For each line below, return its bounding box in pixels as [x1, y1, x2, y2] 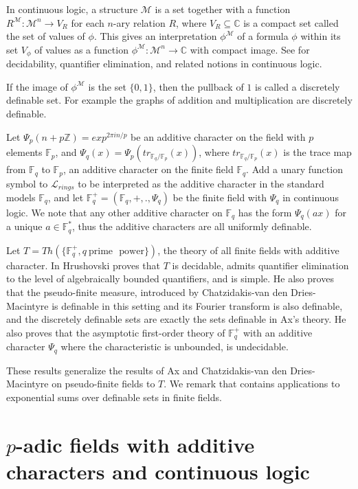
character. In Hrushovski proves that [6, 258, 161, 272]
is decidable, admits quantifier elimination [172, 258, 349, 272]
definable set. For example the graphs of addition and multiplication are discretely [6, 93, 353, 107]
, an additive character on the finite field [63, 162, 234, 177]
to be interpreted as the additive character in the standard [78, 176, 324, 190]
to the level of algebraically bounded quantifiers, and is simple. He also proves [6, 271, 334, 286]
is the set [88, 79, 126, 93]
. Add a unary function [246, 162, 343, 177]
